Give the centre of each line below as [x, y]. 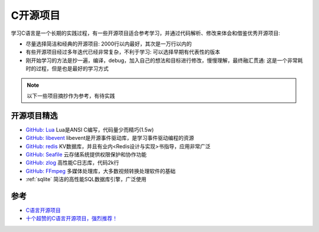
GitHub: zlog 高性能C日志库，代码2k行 [72, 163]
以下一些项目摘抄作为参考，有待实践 [71, 96]
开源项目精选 [34, 115]
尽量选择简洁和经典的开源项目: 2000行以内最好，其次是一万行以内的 [109, 44]
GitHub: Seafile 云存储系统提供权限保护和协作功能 [86, 154]
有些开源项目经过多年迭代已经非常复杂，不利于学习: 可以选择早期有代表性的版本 [123, 52]
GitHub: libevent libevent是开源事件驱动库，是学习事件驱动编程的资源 [110, 138]
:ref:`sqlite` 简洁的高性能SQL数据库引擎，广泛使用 [86, 179]
